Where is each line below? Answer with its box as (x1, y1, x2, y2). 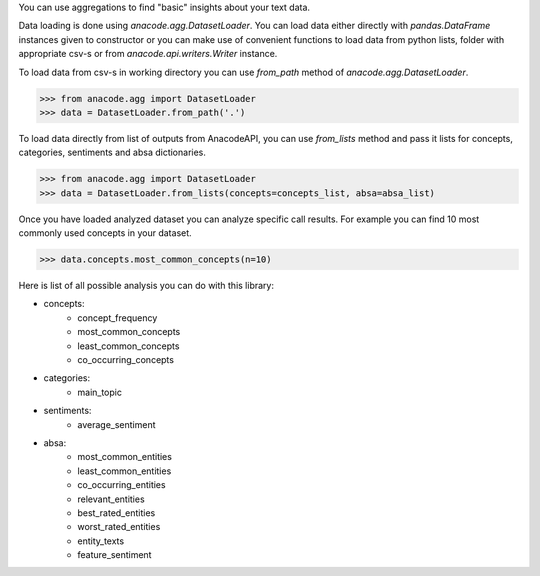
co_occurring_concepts (77, 353, 175, 365)
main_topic (77, 386, 122, 398)
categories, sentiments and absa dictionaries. (18, 146, 207, 159)
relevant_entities (77, 493, 145, 505)
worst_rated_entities (77, 521, 161, 533)
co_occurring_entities (77, 479, 166, 491)
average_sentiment (77, 418, 156, 430)
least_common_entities (77, 465, 172, 477)
